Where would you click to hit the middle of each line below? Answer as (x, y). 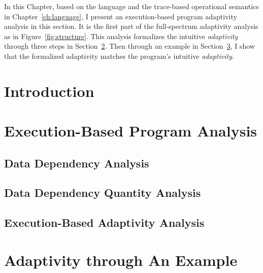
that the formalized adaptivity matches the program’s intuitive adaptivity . (119, 56)
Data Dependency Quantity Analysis (103, 193)
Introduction (49, 91)
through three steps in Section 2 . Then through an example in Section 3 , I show (129, 46)
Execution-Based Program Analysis (131, 131)
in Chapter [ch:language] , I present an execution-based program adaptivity (121, 16)
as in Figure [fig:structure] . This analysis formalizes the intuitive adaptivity (121, 36)
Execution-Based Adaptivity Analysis (104, 223)
